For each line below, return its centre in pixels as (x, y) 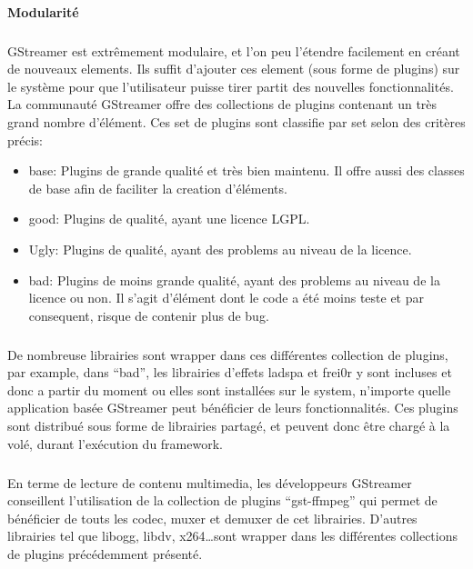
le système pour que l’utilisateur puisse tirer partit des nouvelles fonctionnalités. (231, 86)
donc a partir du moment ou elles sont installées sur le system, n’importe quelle (229, 389)
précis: (25, 140)
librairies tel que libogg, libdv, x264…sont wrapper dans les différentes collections (232, 536)
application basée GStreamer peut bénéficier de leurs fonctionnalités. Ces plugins (233, 408)
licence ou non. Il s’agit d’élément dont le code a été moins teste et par (226, 298)
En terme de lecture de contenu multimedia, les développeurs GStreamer (210, 482)
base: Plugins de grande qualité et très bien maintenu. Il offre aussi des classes (247, 170)
